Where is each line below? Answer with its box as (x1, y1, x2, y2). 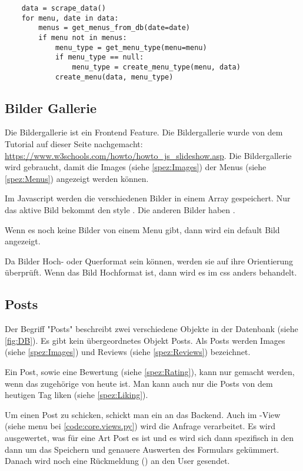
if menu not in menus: (38, 33, 127, 42)
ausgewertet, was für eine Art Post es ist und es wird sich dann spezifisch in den (5, 431, 294, 443)
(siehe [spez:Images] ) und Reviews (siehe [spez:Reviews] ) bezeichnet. (5, 346, 251, 358)
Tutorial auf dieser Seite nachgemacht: (5, 138, 143, 150)
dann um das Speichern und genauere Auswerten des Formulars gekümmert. (5, 443, 279, 455)
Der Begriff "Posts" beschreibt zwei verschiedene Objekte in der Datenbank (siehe (5, 323, 298, 335)
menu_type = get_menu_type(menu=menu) (55, 43, 207, 52)
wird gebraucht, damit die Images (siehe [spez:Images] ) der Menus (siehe (5, 161, 267, 173)
